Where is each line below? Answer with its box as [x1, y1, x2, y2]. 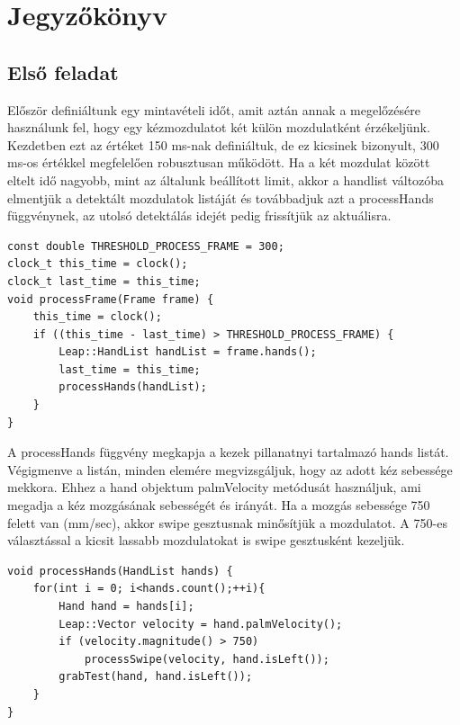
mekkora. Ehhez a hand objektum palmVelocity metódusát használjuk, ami [7, 478, 421, 497]
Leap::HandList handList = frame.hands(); [59, 345, 317, 359]
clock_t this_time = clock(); [7, 257, 188, 271]
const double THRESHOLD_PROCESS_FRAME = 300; [7, 239, 284, 253]
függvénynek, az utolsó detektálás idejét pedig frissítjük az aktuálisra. [7, 206, 392, 225]
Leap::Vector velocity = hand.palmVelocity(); [59, 617, 343, 631]
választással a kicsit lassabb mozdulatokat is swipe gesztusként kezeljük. [7, 531, 405, 550]
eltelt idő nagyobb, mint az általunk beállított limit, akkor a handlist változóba [7, 170, 445, 189]
